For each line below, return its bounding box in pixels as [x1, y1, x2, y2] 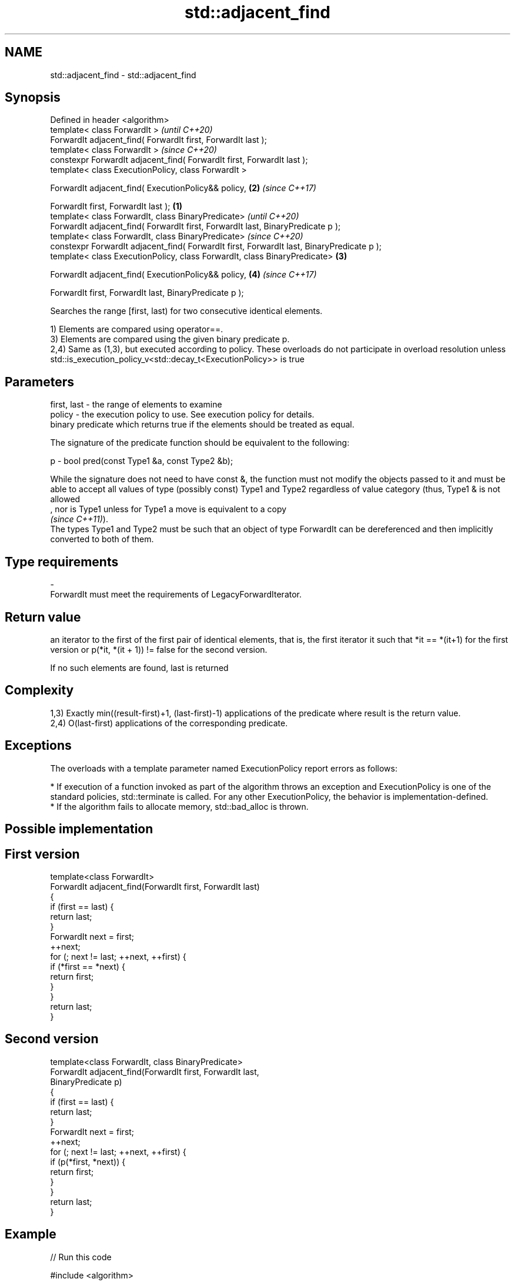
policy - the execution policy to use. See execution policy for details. [50, 409, 315, 420]
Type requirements [5, 554, 119, 569]
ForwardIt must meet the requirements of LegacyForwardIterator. [50, 589, 302, 600]
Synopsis [5, 90, 61, 105]
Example [5, 1227, 56, 1242]
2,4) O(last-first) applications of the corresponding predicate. [50, 717, 288, 728]
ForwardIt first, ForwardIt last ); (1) [50, 201, 183, 212]
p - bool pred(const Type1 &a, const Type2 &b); [50, 456, 233, 466]
